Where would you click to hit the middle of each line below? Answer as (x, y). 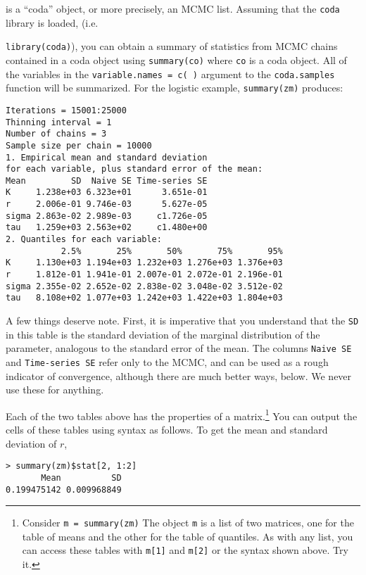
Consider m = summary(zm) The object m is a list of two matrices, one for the (188, 523)
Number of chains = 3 (56, 134)
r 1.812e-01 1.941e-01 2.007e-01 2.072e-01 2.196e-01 (144, 275)
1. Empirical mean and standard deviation (107, 157)
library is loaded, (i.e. (52, 22)
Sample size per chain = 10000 (79, 145)
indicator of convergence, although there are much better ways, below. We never (179, 375)
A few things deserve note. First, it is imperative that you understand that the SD (182, 321)
